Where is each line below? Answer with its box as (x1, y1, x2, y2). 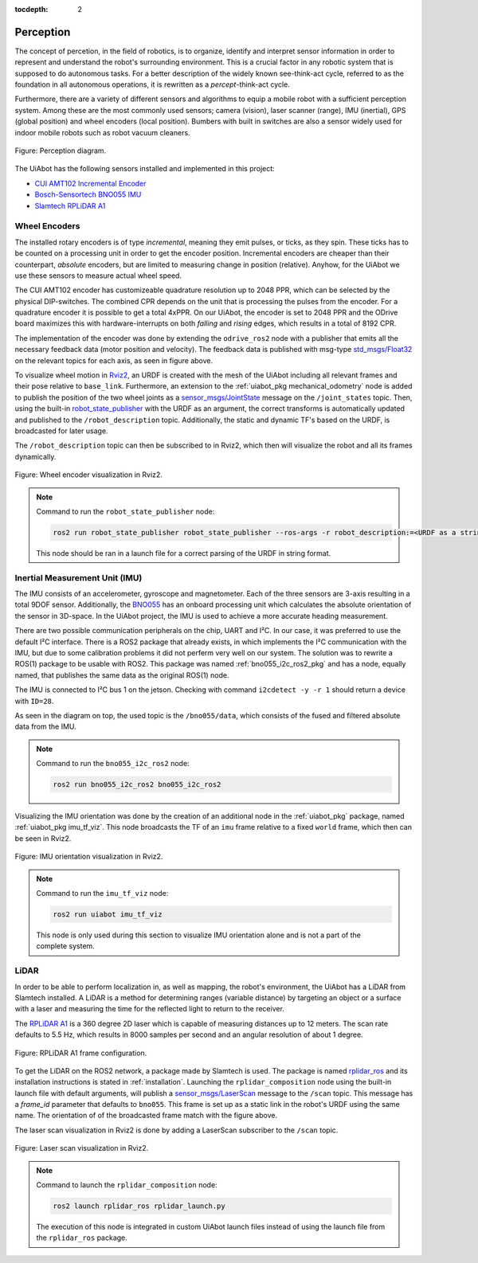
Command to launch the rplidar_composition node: (36, 1180, 218, 1190)
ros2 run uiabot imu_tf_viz (53, 910, 163, 919)
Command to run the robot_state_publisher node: (36, 506, 215, 516)
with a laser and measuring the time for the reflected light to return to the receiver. (14, 1004, 284, 1014)
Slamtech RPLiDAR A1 (34, 201, 106, 210)
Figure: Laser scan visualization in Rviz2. (14, 1144, 149, 1153)
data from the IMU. (14, 721, 77, 732)
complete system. (36, 941, 95, 951)
